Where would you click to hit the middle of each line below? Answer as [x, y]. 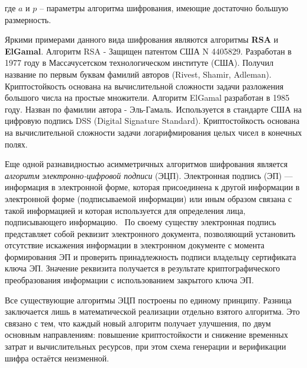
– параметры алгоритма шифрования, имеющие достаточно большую [164, 8]
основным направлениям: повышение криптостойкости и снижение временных [146, 335]
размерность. [28, 19]
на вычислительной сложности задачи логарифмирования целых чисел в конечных [153, 132]
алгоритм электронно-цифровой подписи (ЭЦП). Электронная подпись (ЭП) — [149, 175]
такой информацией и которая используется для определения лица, [125, 210]
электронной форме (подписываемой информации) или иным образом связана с [148, 198]
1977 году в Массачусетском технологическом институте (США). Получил [139, 63]
